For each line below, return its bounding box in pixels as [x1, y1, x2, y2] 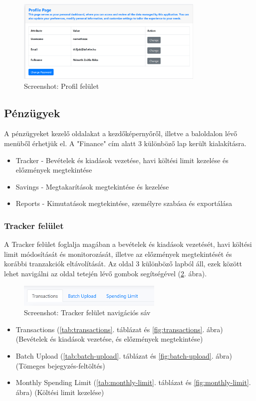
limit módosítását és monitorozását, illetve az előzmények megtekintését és [4, 248, 232, 259]
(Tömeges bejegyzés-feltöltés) [15, 360, 105, 371]
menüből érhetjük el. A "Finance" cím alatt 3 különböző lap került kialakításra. [4, 138, 247, 148]
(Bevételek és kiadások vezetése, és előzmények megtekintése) [15, 334, 203, 344]
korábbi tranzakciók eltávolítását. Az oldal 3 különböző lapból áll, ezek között [4, 258, 242, 269]
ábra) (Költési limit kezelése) [15, 387, 104, 397]
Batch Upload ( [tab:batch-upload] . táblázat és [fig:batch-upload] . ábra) [15, 350, 233, 361]
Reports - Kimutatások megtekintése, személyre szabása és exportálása [15, 198, 233, 208]
